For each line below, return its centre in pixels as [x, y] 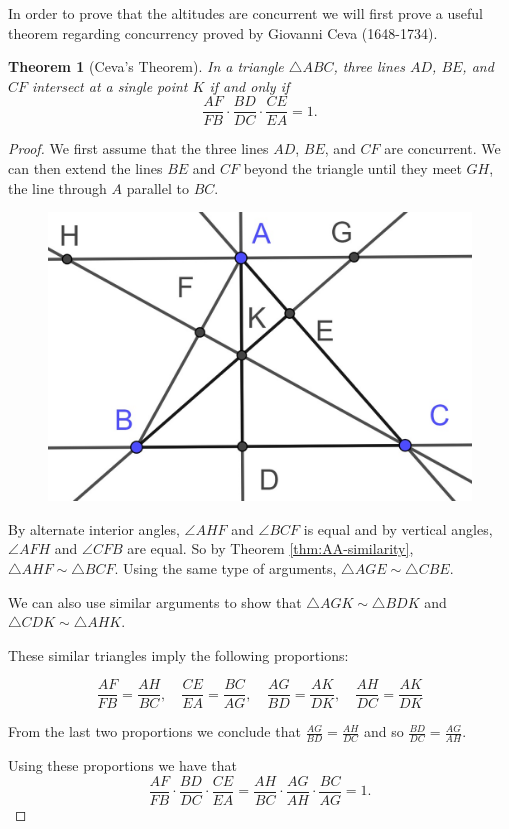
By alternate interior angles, [94, 528]
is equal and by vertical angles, [398, 528]
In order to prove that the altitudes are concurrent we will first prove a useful [245, 13]
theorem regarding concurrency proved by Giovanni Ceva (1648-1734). [223, 32]
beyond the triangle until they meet [352, 168]
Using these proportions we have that [122, 765]
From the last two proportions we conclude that [154, 731]
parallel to [157, 187]
